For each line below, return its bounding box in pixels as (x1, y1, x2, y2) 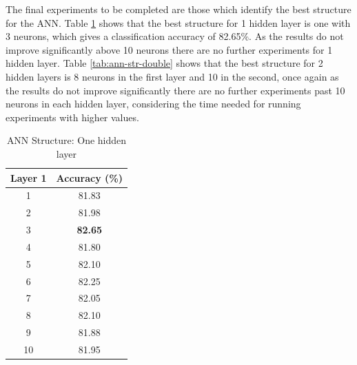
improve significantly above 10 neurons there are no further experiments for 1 (6, 42, 333, 56)
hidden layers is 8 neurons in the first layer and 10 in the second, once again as (6, 69, 339, 83)
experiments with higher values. (6, 109, 139, 124)
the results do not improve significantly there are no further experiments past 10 (6, 83, 345, 97)
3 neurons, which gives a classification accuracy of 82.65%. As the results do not (6, 29, 344, 43)
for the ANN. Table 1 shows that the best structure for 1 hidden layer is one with (6, 15, 351, 30)
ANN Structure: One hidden (6, 133, 127, 147)
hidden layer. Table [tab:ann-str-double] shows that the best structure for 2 (6, 56, 323, 70)
